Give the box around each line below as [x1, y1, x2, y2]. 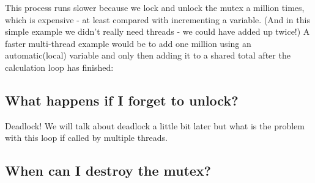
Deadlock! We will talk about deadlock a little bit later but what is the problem [5, 119, 305, 132]
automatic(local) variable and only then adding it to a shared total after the [5, 49, 291, 62]
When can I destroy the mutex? [5, 161, 211, 180]
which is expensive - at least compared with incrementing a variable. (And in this [5, 13, 310, 26]
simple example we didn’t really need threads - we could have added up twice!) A [5, 25, 310, 38]
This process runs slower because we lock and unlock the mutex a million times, [5, 1, 305, 13]
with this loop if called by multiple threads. [5, 131, 168, 144]
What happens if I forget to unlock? [5, 90, 239, 109]
